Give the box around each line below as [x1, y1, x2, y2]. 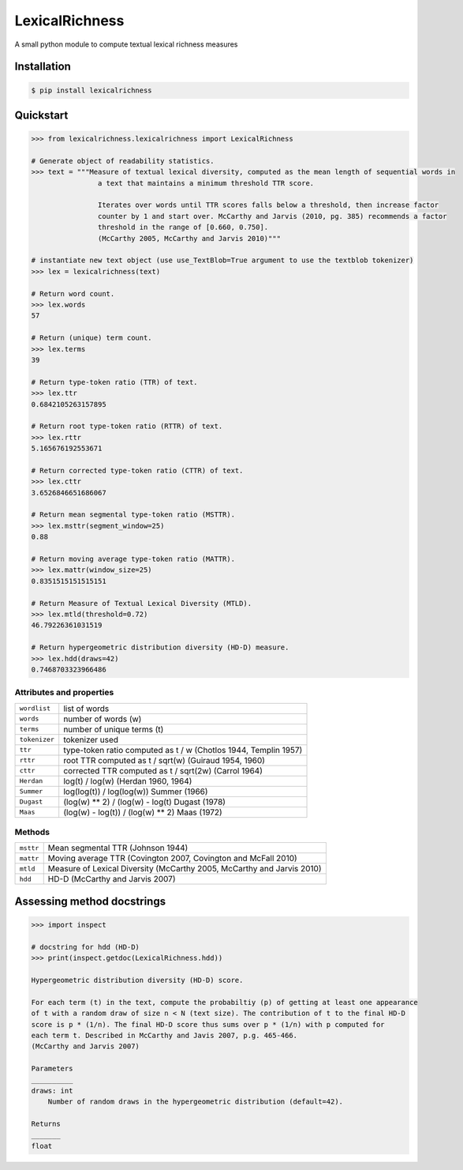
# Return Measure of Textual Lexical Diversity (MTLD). [31, 599, 252, 608]
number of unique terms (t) [63, 724, 164, 735]
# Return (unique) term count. [31, 333, 153, 343]
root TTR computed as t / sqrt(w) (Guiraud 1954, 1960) [63, 754, 266, 766]
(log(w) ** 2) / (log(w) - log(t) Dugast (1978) [63, 796, 226, 807]
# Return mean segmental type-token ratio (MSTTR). [31, 510, 236, 519]
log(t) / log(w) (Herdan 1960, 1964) [63, 775, 192, 786]
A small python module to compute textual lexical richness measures [14, 40, 238, 49]
